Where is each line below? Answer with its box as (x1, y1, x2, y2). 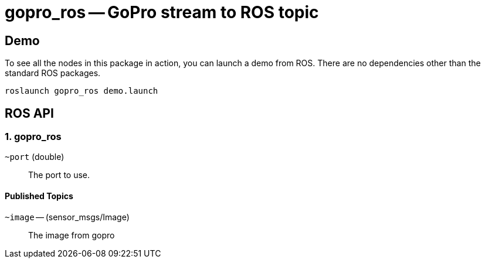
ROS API (5, 105, 54, 121)
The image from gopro (28, 230, 115, 240)
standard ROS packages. (5, 68, 101, 78)
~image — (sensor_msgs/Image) (5, 211, 130, 222)
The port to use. (28, 170, 90, 180)
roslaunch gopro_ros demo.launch (5, 86, 158, 96)
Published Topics (5, 191, 73, 201)
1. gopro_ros (5, 131, 62, 143)
